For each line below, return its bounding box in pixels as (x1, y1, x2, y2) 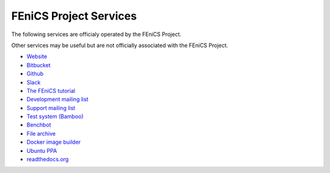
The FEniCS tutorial (26, 87, 76, 94)
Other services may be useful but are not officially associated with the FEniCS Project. (11, 42, 229, 49)
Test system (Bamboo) (26, 113, 84, 120)
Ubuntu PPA (26, 147, 57, 154)
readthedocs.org (26, 156, 69, 163)
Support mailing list (26, 104, 76, 111)
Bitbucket (26, 61, 51, 68)
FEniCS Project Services (11, 9, 137, 23)
